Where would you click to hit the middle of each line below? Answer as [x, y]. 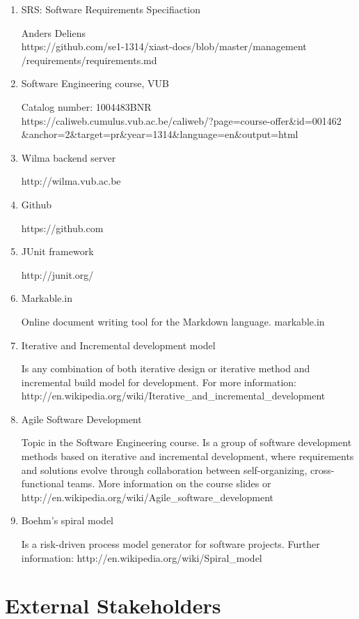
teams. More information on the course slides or [169, 483]
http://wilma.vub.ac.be [71, 181]
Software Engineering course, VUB [95, 83]
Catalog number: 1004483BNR [86, 106]
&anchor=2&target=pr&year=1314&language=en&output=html [160, 134]
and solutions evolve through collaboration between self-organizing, [164, 469]
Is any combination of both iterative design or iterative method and [166, 368]
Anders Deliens [53, 32]
